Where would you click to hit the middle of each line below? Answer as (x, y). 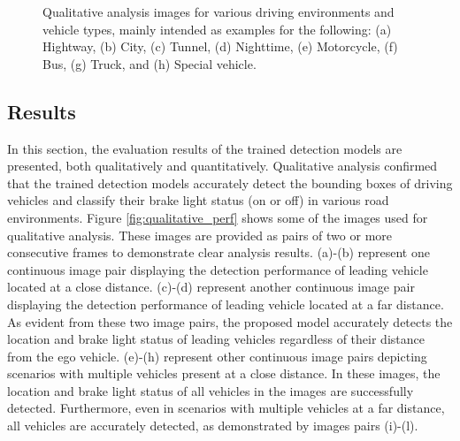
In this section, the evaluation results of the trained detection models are (205, 148)
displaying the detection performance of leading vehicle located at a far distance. (226, 304)
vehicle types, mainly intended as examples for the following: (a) (217, 29)
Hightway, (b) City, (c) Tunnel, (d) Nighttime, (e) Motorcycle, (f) (220, 46)
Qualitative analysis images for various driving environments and (218, 11)
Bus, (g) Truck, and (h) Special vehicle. (149, 63)
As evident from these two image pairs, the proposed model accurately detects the (230, 321)
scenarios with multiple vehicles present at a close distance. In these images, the (224, 373)
